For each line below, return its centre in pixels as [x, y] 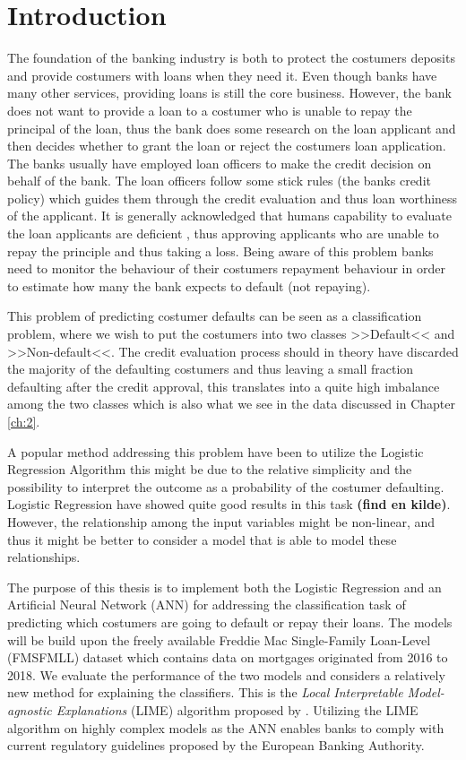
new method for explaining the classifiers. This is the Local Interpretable [205, 692]
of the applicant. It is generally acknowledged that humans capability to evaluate [230, 216]
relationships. [44, 557]
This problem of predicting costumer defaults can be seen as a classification [215, 316]
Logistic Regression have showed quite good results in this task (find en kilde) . [229, 504]
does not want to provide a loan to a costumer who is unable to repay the [210, 110]
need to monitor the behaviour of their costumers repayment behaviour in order [226, 268]
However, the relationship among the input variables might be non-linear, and [221, 521]
